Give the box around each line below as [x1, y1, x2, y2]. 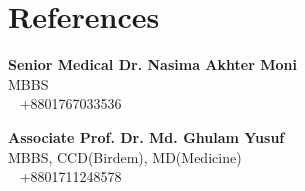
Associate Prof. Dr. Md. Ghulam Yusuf [8, 126, 285, 147]
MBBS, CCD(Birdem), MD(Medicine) [8, 146, 242, 167]
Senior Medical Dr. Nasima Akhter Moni [8, 54, 297, 75]
